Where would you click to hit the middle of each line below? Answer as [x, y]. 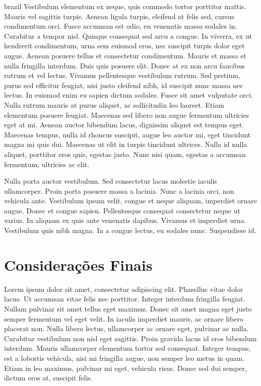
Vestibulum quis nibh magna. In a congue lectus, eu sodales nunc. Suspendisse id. [130, 230]
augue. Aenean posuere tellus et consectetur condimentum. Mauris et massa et [125, 55]
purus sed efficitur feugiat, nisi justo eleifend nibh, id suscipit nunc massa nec [124, 85]
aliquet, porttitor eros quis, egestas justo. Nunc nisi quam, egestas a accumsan [125, 154]
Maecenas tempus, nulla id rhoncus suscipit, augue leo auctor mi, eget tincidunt [127, 134]
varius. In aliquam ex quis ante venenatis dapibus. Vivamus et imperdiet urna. [125, 220]
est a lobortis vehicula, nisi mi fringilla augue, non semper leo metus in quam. [124, 358]
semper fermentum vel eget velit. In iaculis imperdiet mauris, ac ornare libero [124, 318]
